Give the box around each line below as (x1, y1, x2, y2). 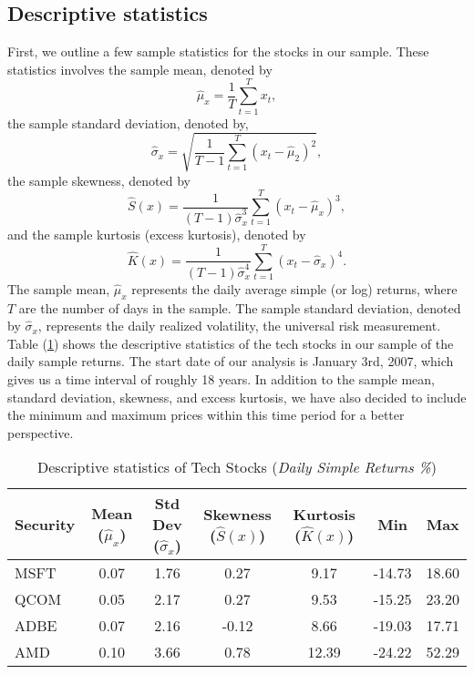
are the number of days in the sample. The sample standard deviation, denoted (18, 298, 461, 317)
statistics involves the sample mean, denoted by (7, 59, 273, 78)
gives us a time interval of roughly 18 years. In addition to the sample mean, (7, 369, 436, 388)
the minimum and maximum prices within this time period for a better (7, 405, 405, 424)
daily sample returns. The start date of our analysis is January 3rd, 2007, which (7, 352, 454, 371)
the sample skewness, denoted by (7, 170, 191, 189)
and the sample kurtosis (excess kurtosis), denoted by (7, 225, 306, 244)
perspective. (7, 423, 74, 442)
